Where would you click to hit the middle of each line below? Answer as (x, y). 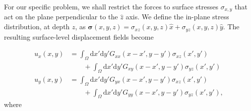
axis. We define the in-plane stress (177, 17)
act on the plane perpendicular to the (61, 17)
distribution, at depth (37, 27)
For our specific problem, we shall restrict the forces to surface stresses (111, 6)
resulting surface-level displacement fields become (79, 36)
